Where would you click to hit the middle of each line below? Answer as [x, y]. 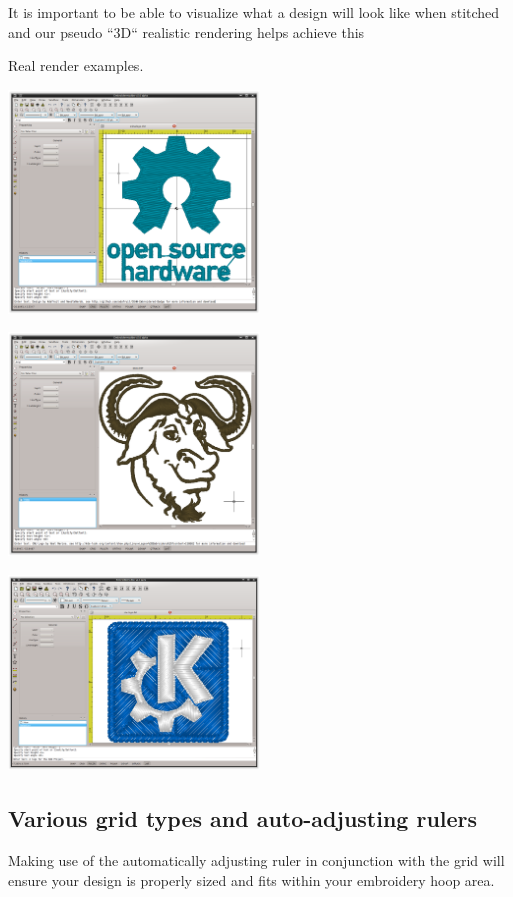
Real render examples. [76, 65]
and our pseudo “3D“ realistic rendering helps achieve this [186, 31]
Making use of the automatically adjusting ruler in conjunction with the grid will [256, 860]
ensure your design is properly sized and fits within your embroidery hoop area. [251, 879]
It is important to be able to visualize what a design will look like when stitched [254, 12]
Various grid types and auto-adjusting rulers [243, 818]
